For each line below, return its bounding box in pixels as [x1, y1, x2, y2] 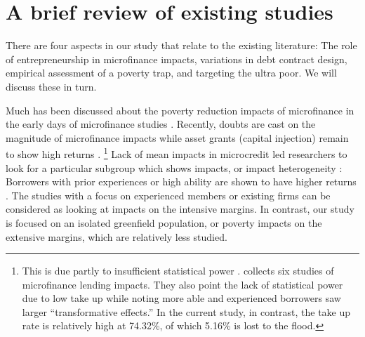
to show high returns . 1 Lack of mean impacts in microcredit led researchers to [6, 145, 347, 161]
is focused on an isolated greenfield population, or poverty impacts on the [6, 215, 322, 230]
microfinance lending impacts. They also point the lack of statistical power [22, 277, 343, 291]
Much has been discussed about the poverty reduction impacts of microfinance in [6, 103, 354, 117]
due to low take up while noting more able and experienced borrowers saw [22, 291, 341, 305]
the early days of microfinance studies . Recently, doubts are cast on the [6, 117, 316, 131]
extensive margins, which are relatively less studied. [6, 229, 227, 244]
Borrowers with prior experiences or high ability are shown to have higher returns [6, 174, 357, 189]
